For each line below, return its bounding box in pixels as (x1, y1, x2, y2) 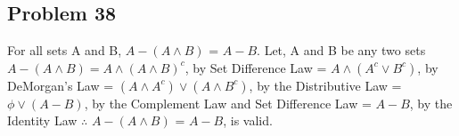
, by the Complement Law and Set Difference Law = (84, 93, 372, 112)
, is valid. (223, 111, 273, 130)
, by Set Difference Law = (184, 58, 327, 76)
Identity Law (7, 111, 78, 130)
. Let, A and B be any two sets (257, 41, 426, 60)
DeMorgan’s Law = (7, 76, 114, 94)
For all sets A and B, (7, 41, 122, 60)
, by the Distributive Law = (249, 76, 402, 94)
